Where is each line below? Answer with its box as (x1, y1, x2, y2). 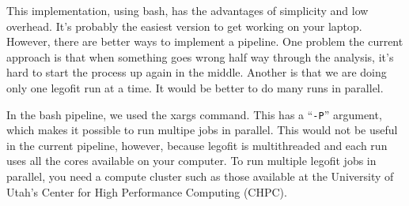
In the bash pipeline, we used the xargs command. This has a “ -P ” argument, (6, 106, 382, 122)
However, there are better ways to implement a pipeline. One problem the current (6, 33, 403, 50)
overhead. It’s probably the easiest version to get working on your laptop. (6, 17, 362, 34)
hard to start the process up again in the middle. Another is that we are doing (6, 64, 387, 81)
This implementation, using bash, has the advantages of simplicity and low (6, 2, 369, 18)
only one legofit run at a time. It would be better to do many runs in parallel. (6, 79, 384, 96)
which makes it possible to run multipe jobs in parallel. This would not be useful (6, 122, 398, 138)
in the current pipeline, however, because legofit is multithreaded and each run (6, 137, 388, 153)
